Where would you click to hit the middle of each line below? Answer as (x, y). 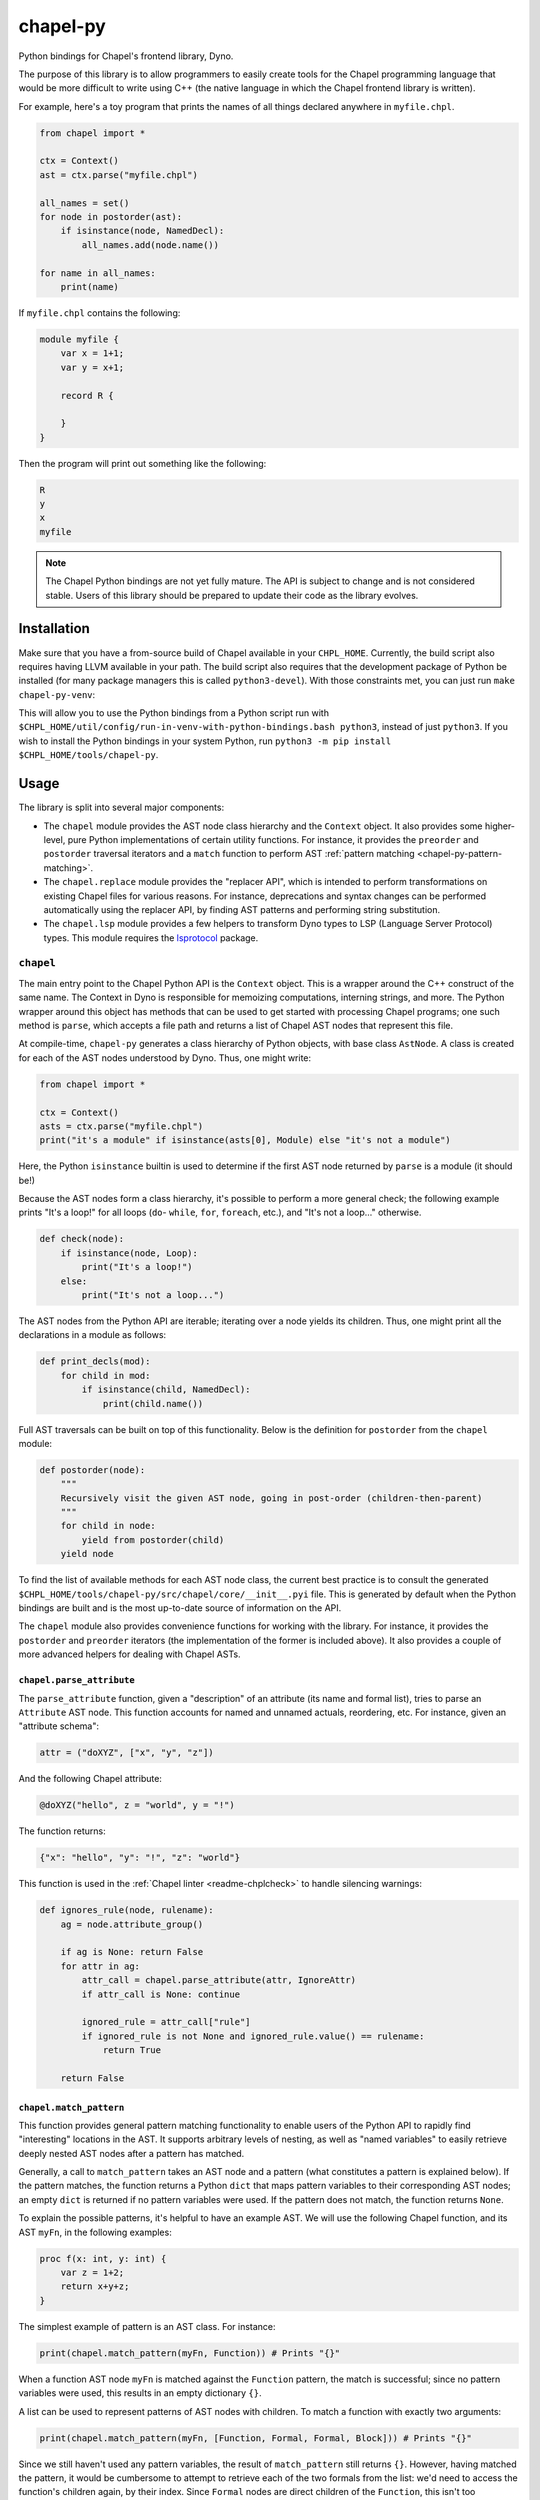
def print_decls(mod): (95, 1361)
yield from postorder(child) (153, 1539)
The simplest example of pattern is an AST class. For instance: (147, 2326)
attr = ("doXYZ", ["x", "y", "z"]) (126, 1753)
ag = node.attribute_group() (132, 1924)
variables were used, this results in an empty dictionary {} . (140, 2393)
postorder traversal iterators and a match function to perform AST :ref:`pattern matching (229, 854)
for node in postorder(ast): (111, 217)
